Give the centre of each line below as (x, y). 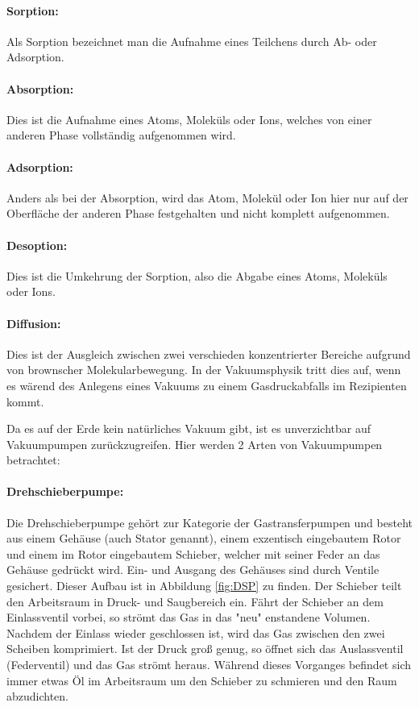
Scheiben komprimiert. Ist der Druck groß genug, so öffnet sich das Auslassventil (205, 649)
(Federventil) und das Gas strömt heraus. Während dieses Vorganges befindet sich (209, 665)
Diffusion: (34, 323)
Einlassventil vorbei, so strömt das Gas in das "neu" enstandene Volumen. (189, 617)
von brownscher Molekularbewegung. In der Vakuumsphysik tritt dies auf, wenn (204, 370)
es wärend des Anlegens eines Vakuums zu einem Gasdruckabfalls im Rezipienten (207, 385)
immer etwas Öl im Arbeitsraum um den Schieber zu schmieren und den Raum (202, 680)
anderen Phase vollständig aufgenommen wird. (121, 135)
